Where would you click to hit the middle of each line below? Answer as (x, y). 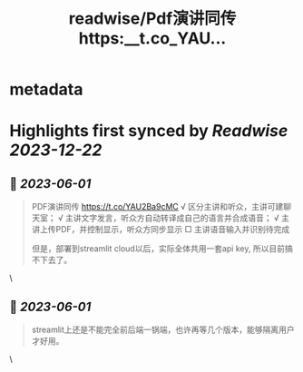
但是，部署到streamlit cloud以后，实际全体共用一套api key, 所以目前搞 (162, 249)
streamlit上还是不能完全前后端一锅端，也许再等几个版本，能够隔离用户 (163, 329)
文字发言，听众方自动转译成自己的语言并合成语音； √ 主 (186, 218)
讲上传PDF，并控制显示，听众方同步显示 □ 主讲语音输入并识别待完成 (161, 230)
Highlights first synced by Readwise (149, 131)
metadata (46, 89)
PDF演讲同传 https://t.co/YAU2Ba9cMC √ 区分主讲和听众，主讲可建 (157, 207)
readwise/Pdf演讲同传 (152, 19)
